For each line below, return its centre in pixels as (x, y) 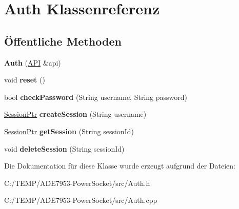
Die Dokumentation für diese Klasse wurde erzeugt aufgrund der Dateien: (120, 166)
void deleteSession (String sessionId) (64, 148)
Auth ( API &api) (33, 62)
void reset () (25, 80)
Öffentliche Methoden (63, 41)
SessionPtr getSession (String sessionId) (69, 131)
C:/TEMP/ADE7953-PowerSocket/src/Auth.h (77, 183)
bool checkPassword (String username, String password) (96, 97)
